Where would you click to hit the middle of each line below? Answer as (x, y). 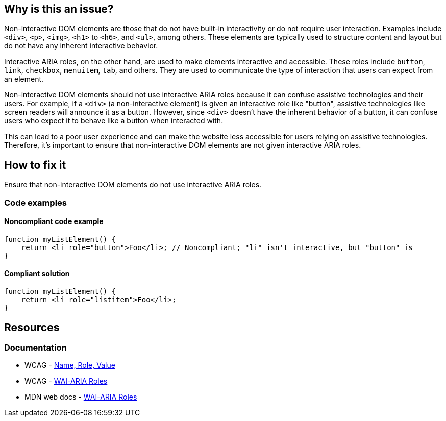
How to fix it (35, 165)
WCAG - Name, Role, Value (70, 365)
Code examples (36, 202)
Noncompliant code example (54, 221)
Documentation (35, 347)
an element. (24, 79)
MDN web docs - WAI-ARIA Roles (81, 397)
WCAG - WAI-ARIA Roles (66, 381)
